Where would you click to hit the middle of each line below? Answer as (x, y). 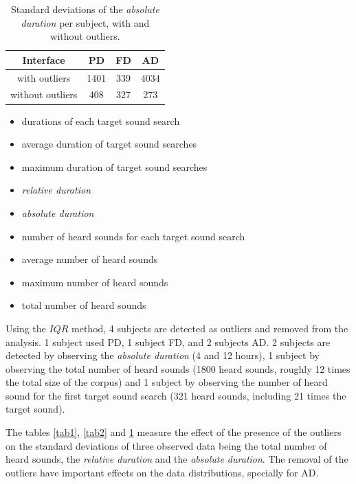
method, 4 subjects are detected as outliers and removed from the (210, 328)
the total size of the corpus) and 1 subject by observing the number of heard (167, 382)
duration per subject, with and (85, 22)
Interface (44, 59)
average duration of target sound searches (109, 144)
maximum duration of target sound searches (114, 166)
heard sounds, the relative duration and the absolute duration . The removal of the (177, 459)
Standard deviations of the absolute (85, 9)
